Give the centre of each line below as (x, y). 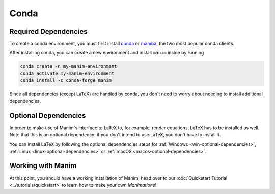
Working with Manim (43, 166)
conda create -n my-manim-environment (68, 66)
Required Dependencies (48, 31)
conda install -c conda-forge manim (66, 81)
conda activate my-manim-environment (67, 73)
